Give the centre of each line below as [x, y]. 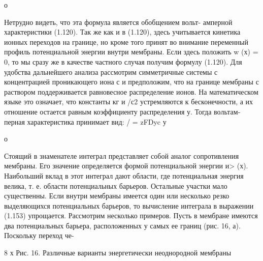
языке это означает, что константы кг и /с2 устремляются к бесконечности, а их [129, 101]
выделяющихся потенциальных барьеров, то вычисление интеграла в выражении [129, 205]
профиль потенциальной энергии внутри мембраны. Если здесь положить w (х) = [131, 52]
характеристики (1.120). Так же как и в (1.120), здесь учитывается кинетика [122, 32]
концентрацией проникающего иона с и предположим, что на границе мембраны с [131, 82]
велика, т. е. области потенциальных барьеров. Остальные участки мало [116, 185]
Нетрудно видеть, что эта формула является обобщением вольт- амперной [118, 22]
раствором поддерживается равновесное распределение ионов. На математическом [131, 91]
